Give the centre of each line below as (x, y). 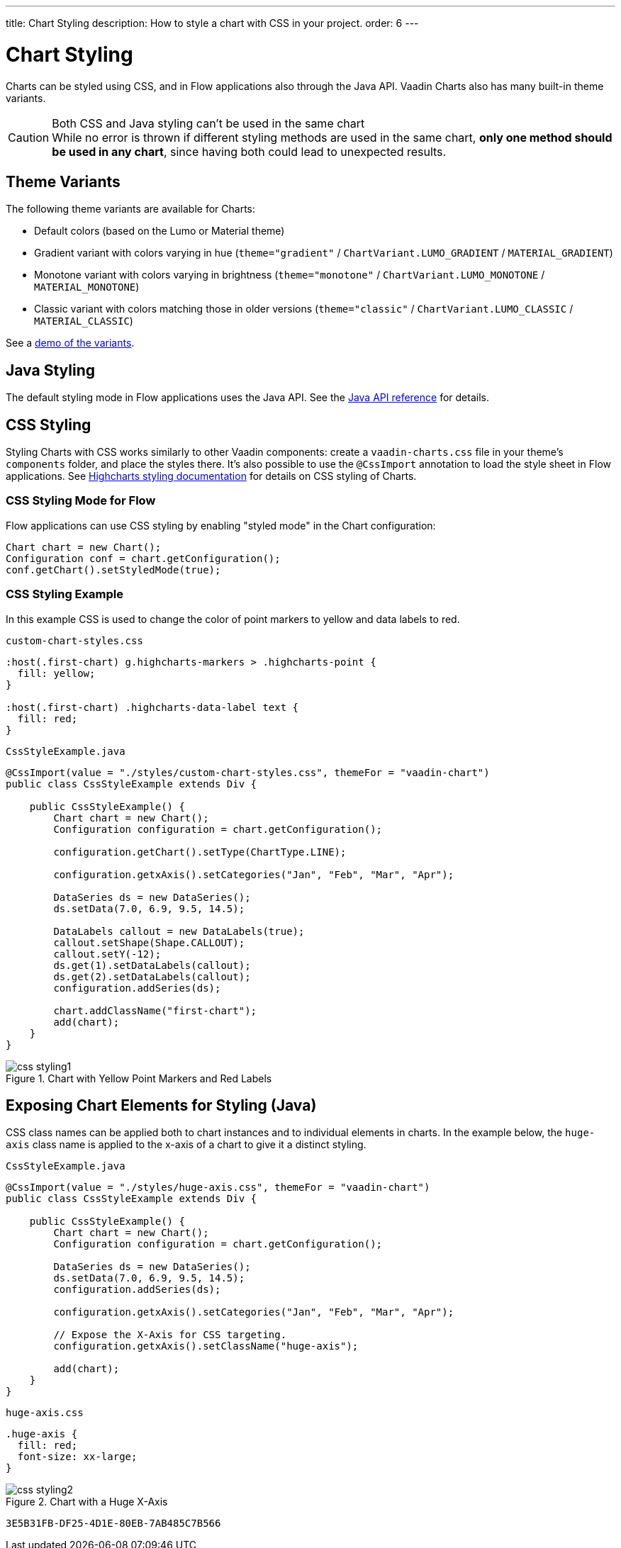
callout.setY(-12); (107, 954)
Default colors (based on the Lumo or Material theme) (160, 231)
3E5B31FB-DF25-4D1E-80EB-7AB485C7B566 (113, 1524)
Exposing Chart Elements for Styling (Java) (161, 1105)
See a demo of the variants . (70, 343)
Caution (29, 137)
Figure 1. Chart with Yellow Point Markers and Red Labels (139, 1078)
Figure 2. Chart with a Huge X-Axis (87, 1502)
